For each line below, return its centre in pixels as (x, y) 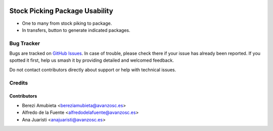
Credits (18, 82)
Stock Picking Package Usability (61, 11)
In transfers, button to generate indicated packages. (76, 30)
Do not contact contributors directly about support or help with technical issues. (93, 70)
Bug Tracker (25, 43)
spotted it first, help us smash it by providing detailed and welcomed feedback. (92, 60)
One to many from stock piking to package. (67, 23)
